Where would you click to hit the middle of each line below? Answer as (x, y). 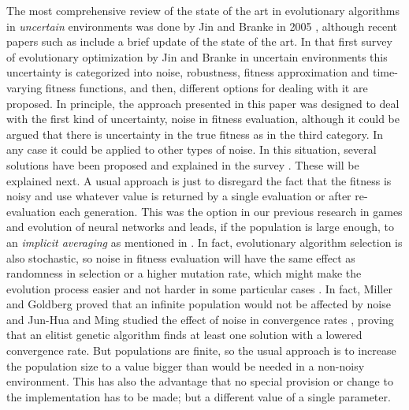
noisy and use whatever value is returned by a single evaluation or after (179, 196)
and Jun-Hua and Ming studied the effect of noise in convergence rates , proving (200, 319)
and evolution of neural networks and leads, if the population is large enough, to (200, 227)
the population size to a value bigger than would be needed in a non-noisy (186, 365)
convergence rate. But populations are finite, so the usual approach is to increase (201, 350)
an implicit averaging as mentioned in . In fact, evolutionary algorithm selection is (204, 242)
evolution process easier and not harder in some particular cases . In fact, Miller (199, 288)
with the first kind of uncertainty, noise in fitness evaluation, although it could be (203, 119)
